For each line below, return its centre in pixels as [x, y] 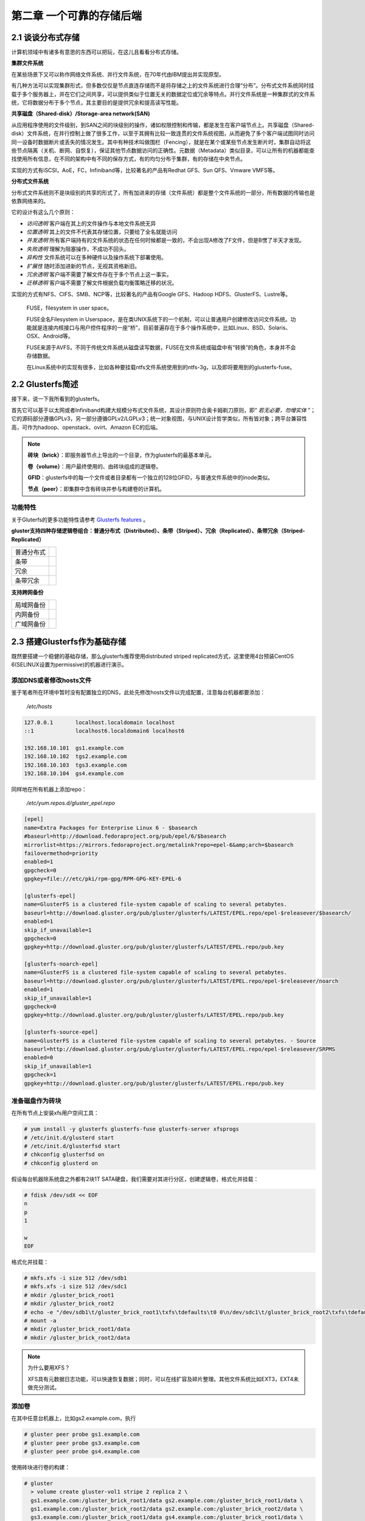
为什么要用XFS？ [49, 1368]
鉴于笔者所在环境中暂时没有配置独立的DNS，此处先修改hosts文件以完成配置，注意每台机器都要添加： [138, 692]
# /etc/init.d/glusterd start [69, 1137]
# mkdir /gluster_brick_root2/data [77, 1338]
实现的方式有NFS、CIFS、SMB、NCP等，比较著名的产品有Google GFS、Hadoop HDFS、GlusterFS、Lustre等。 [151, 294]
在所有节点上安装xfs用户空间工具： [55, 1113]
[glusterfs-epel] [50, 896]
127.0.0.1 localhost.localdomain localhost [99, 722]
